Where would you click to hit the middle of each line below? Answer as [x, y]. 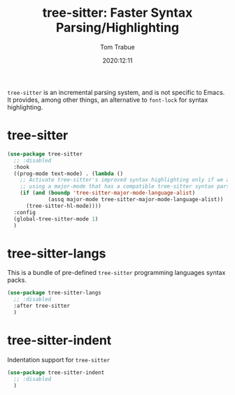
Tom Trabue [117, 47]
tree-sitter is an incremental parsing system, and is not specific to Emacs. [116, 92]
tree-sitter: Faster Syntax [117, 13]
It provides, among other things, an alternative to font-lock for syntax [108, 100]
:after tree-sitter [42, 306]
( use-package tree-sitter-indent [56, 372]
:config [25, 212]
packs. [17, 280]
